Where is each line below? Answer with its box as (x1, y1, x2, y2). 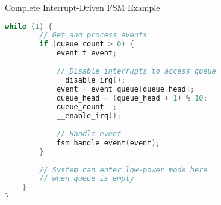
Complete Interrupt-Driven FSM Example (5, 1, 160, 13)
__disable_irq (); (56, 75, 126, 84)
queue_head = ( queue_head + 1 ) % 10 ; (56, 93, 208, 102)
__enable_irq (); (56, 112, 122, 121)
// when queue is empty (39, 174, 134, 183)
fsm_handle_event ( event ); (56, 138, 160, 147)
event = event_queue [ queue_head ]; (56, 84, 195, 93)
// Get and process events (39, 31, 148, 40)
